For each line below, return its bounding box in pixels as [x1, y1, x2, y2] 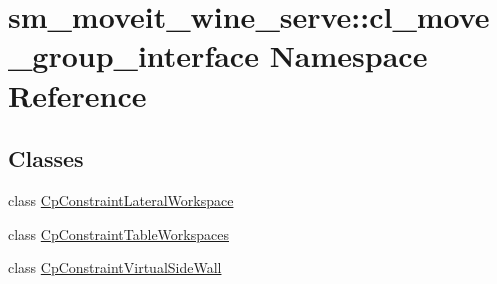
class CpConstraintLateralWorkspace [8, 189, 234, 210]
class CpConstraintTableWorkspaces [8, 223, 229, 244]
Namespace [269, 35, 428, 76]
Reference [8, 74, 147, 115]
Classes [8, 143, 84, 174]
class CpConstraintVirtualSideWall [8, 257, 222, 278]
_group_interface [8, 35, 259, 76]
